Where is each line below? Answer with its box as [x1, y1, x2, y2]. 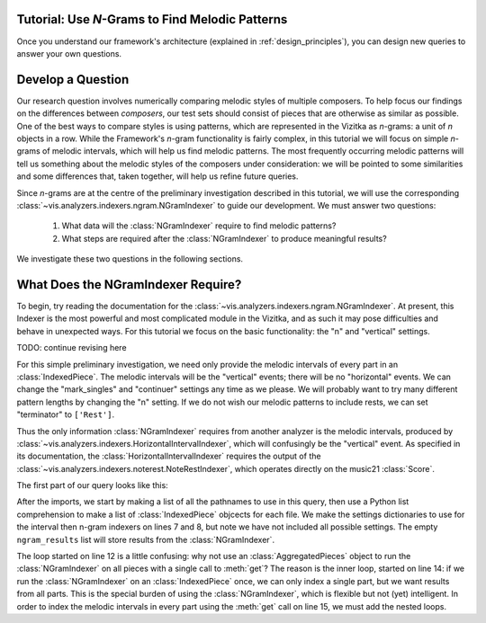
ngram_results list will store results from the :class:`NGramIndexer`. [16, 534, 274, 545]
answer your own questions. [16, 48, 121, 58]
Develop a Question [16, 72, 130, 87]
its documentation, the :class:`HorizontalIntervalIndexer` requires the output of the [16, 450, 321, 462]
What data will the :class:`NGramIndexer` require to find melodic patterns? [61, 220, 337, 231]
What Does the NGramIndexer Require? [16, 277, 242, 292]
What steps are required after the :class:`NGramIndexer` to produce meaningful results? [61, 233, 387, 244]
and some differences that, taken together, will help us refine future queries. [16, 171, 299, 182]
